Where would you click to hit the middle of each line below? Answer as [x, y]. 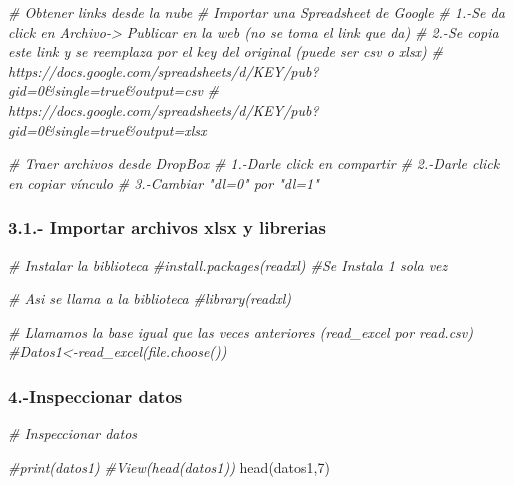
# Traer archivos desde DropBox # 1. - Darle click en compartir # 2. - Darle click [254, 163]
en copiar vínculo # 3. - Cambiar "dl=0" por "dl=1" [163, 182]
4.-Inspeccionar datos [95, 395]
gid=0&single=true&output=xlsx [107, 129]
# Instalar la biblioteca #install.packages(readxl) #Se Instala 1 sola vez [228, 264]
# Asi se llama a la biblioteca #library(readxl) [150, 298]
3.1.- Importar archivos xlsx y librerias [167, 227]
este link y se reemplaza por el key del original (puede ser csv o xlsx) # [225, 51]
